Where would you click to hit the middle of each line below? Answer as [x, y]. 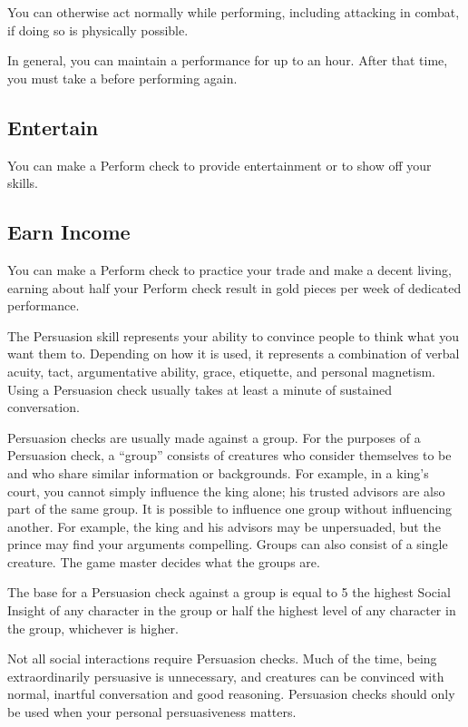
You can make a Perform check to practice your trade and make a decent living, [229, 269]
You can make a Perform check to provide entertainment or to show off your [219, 165]
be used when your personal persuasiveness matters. [152, 712]
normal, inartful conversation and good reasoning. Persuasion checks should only [231, 694]
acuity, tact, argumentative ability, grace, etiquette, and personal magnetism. [222, 371]
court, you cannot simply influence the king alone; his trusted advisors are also [226, 491]
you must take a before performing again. [122, 78]
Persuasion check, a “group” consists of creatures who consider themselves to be [229, 455]
